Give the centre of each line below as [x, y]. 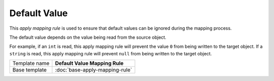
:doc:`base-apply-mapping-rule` [94, 70]
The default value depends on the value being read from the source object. [88, 37]
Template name [31, 63]
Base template [29, 70]
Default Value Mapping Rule [89, 63]
